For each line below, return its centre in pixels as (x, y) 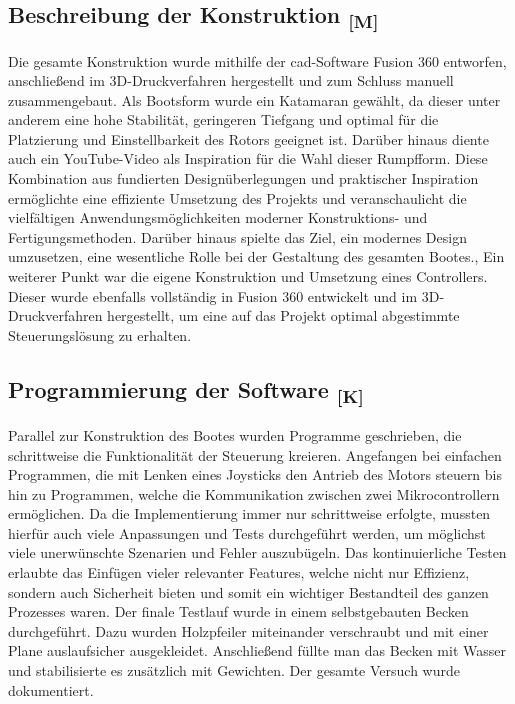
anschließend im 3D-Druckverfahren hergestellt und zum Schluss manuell (231, 80)
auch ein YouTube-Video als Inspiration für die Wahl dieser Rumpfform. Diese (248, 158)
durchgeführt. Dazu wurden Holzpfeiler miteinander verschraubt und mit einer (248, 630)
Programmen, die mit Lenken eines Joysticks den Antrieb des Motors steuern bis (255, 474)
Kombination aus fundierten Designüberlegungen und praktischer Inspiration (243, 178)
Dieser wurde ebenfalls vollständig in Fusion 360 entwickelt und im (213, 295)
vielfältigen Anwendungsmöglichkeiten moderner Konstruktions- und (218, 217)
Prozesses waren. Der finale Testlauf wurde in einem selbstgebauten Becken (238, 611)
